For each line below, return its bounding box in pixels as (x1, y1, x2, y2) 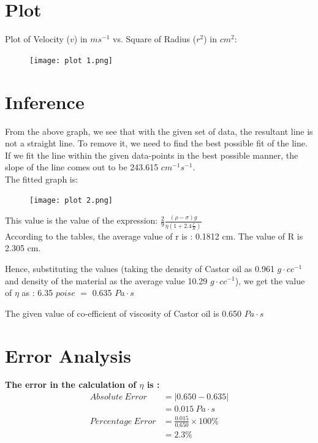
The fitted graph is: (5, 172, 78, 185)
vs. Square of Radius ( (113, 32, 197, 45)
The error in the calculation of (5, 378, 137, 391)
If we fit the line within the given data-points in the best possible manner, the (5, 148, 298, 161)
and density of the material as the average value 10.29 (5, 274, 208, 287)
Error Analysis (5, 343, 131, 368)
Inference (5, 89, 85, 114)
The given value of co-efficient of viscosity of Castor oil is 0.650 (5, 306, 242, 319)
